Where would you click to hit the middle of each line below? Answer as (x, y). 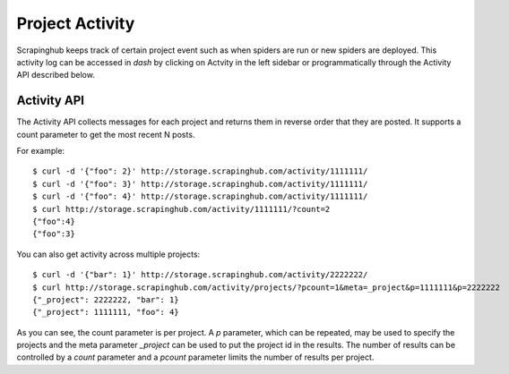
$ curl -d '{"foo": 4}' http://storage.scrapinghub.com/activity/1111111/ (200, 196)
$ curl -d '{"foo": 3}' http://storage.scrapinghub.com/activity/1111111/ (200, 184)
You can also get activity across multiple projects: (108, 254)
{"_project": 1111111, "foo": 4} (106, 312)
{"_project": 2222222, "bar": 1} (106, 299)
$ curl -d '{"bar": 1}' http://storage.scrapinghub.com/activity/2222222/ (200, 275)
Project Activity (76, 23)
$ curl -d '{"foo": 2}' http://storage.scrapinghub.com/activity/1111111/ (200, 171)
